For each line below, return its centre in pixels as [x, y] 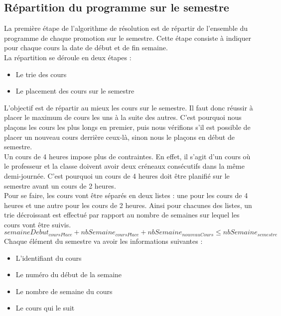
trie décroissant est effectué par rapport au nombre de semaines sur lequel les [122, 215]
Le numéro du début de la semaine [69, 274]
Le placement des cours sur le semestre [75, 91]
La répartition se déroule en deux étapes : [68, 57]
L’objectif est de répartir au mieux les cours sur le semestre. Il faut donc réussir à [129, 107]
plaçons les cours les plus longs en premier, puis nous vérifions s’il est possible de [127, 127]
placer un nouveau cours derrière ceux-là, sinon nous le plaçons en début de [119, 137]
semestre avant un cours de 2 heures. [60, 185]
